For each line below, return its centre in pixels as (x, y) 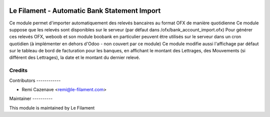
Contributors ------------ (35, 80)
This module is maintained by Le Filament (52, 108)
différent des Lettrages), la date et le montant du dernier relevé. (75, 58)
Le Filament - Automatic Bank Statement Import (85, 11)
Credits (18, 71)
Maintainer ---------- (31, 99)
